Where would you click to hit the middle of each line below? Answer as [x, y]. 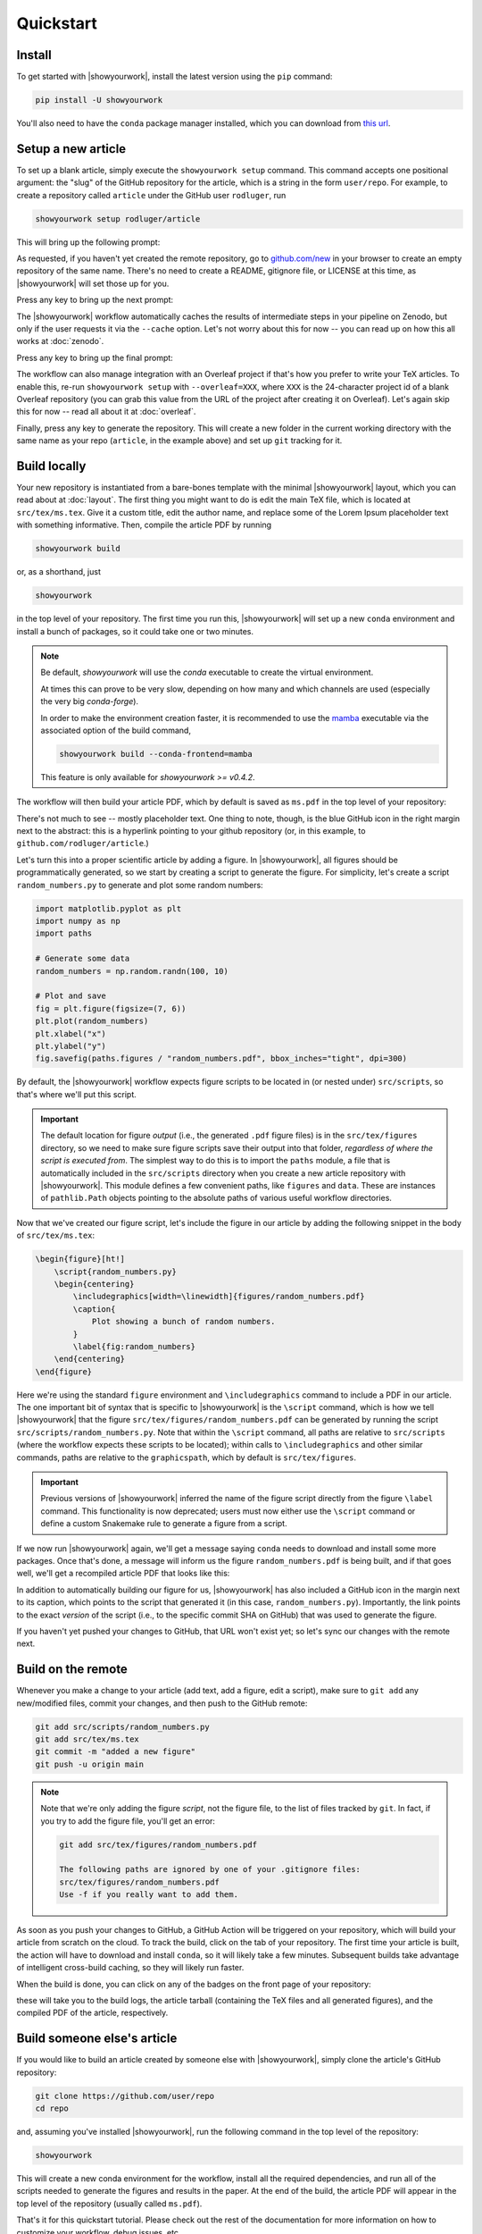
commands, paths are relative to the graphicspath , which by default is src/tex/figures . [187, 1457]
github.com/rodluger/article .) [83, 844]
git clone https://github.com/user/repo [125, 2096]
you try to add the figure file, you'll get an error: [128, 1821]
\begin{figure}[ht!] [80, 1259]
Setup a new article [71, 149]
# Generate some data [83, 959]
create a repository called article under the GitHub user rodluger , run [151, 195]
